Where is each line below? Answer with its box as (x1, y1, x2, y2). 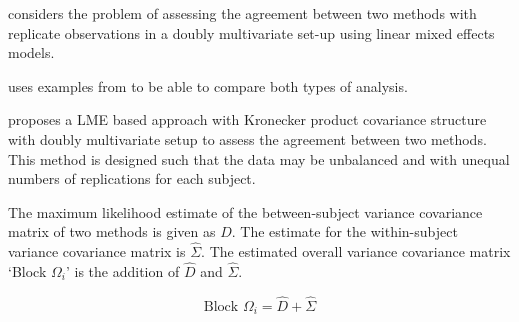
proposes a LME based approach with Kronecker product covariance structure (8, 109, 487, 130)
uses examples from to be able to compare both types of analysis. (8, 75, 408, 96)
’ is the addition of (65, 260, 180, 281)
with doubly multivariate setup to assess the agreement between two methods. (8, 128, 487, 149)
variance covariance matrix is (8, 241, 186, 262)
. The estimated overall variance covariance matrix (201, 241, 511, 262)
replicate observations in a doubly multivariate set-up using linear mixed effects (8, 22, 495, 43)
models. (8, 42, 55, 63)
